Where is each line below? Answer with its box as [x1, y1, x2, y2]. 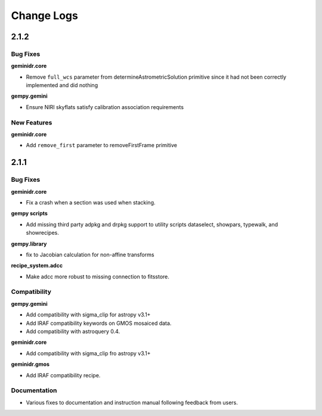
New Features [11, 118, 52, 126]
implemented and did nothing [26, 82, 98, 89]
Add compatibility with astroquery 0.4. [26, 328, 120, 335]
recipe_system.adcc [11, 262, 63, 269]
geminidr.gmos [11, 361, 50, 368]
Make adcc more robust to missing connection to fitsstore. [26, 273, 170, 280]
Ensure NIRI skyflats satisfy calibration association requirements [26, 103, 184, 110]
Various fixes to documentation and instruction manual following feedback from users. [26, 399, 238, 406]
